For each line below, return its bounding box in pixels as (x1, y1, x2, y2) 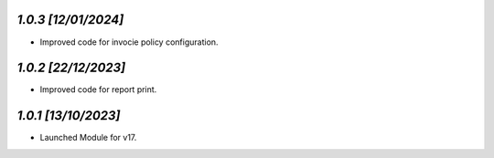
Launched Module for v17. (39, 132, 137, 143)
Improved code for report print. (39, 84, 157, 95)
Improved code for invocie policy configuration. (39, 37, 219, 47)
